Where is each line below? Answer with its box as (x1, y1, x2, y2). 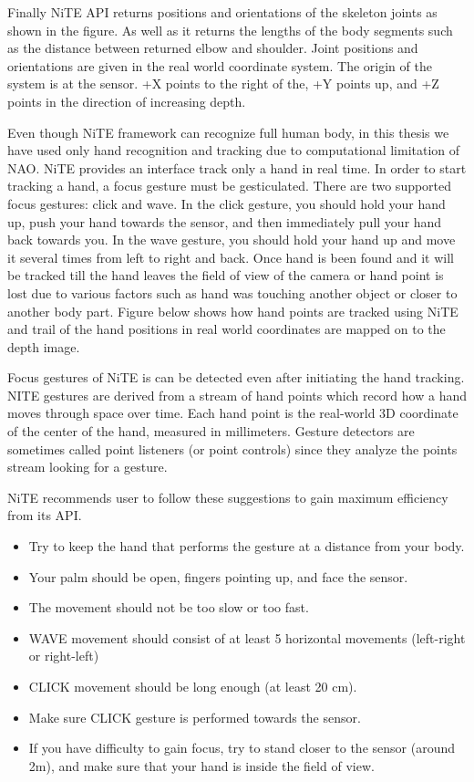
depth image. (7, 337, 80, 356)
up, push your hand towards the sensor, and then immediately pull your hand (7, 212, 442, 231)
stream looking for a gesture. (7, 457, 168, 476)
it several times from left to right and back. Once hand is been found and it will (7, 247, 454, 266)
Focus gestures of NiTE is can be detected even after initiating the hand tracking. (7, 368, 465, 387)
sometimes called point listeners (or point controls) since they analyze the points (7, 439, 458, 458)
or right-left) (28, 646, 99, 665)
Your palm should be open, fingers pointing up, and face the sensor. (28, 567, 408, 586)
